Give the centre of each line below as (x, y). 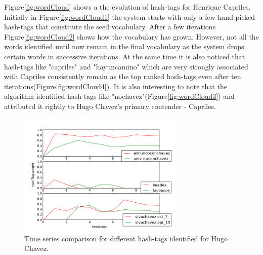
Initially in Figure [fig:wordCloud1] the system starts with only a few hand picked (130, 16)
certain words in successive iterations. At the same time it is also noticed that (125, 56)
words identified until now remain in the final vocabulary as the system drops (124, 46)
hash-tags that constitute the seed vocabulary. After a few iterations (110, 27)
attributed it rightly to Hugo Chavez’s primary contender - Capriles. (110, 106)
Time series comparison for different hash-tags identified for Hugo (126, 238)
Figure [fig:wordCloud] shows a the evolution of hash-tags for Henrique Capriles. (127, 7)
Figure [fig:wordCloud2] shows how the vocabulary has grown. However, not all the (131, 36)
